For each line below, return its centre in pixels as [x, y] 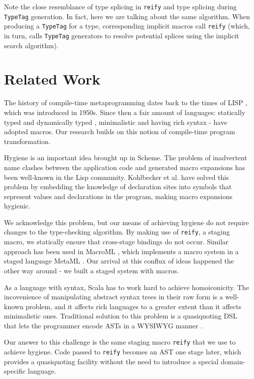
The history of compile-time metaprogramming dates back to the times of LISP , [126, 102]
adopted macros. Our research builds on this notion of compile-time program [120, 131]
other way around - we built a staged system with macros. [92, 270]
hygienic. [17, 206]
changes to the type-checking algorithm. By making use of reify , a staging [117, 232]
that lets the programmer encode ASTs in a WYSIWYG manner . [103, 325]
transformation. [27, 141]
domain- [233, 361]
